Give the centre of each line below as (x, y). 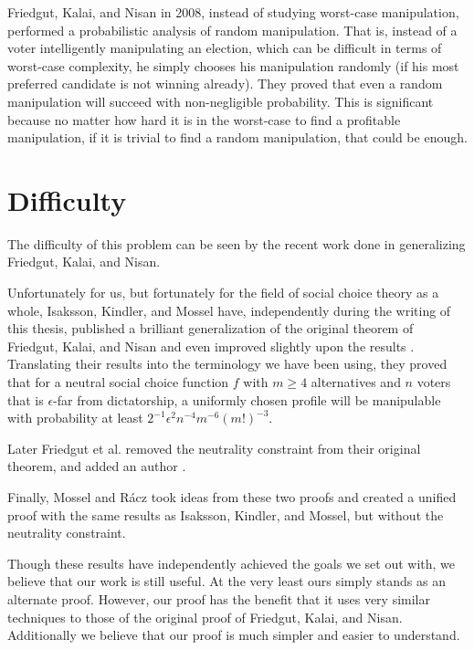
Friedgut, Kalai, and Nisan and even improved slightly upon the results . (211, 346)
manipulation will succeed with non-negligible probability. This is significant (221, 101)
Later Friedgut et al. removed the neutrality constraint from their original (214, 448)
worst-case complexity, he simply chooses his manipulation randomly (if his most (233, 65)
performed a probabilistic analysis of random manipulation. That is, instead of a (232, 30)
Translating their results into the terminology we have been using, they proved (227, 364)
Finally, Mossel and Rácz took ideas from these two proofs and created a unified (232, 497)
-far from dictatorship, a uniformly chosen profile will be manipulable (247, 399)
